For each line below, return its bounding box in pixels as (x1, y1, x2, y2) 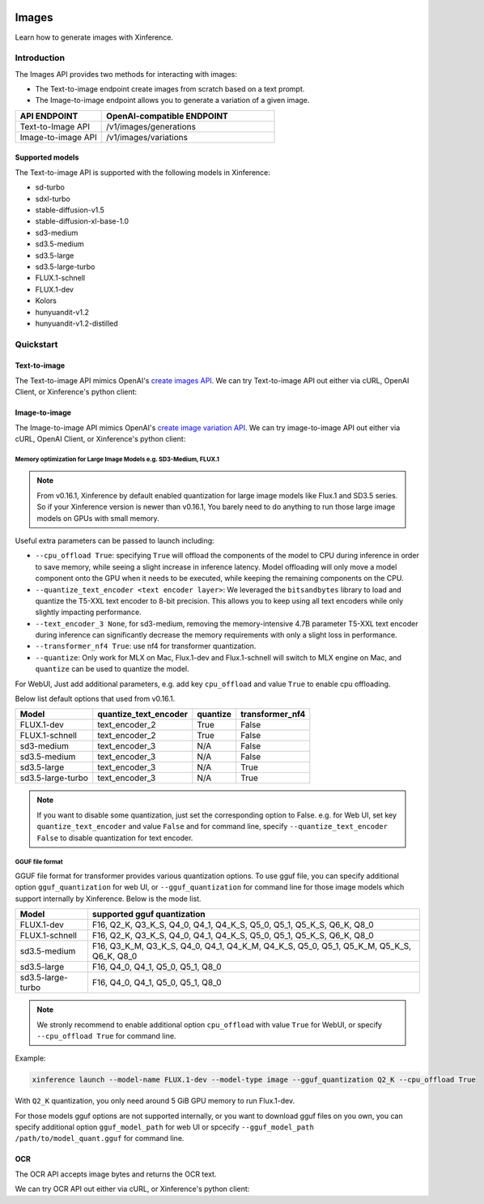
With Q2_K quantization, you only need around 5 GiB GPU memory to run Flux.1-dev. (15, 1096, 295, 1106)
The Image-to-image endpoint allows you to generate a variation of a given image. (35, 96, 310, 105)
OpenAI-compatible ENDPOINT (106, 110, 228, 122)
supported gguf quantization (91, 908, 206, 920)
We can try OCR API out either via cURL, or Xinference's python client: (15, 1184, 250, 1194)
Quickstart (15, 339, 58, 350)
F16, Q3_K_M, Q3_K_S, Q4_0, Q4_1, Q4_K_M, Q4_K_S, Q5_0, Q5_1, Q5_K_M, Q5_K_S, (91, 941, 412, 952)
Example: (15, 1053, 46, 1063)
